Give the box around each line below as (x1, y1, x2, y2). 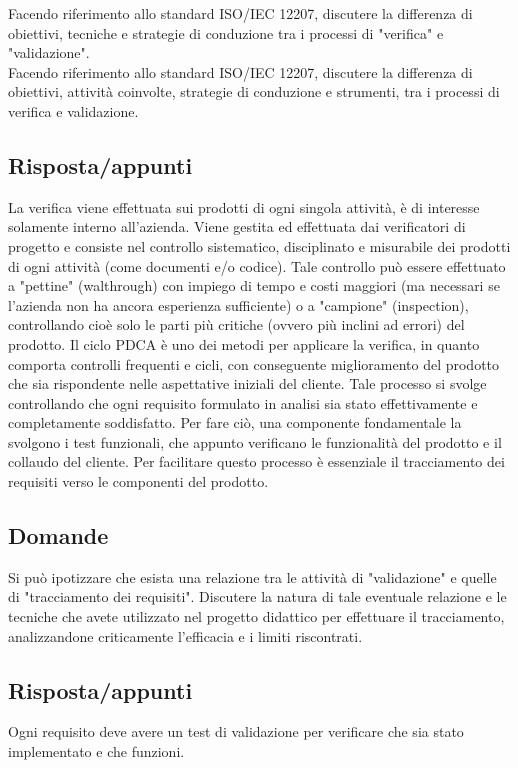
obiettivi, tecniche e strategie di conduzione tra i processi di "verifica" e (8, 22, 444, 43)
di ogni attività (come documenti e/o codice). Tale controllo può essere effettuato (8, 255, 506, 276)
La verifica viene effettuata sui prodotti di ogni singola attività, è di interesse (8, 196, 480, 217)
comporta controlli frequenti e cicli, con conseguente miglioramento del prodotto (8, 353, 500, 374)
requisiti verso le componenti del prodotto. (8, 471, 269, 492)
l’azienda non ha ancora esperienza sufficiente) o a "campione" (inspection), (8, 294, 469, 315)
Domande (8, 520, 109, 551)
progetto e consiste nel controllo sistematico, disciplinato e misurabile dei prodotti (8, 235, 511, 256)
